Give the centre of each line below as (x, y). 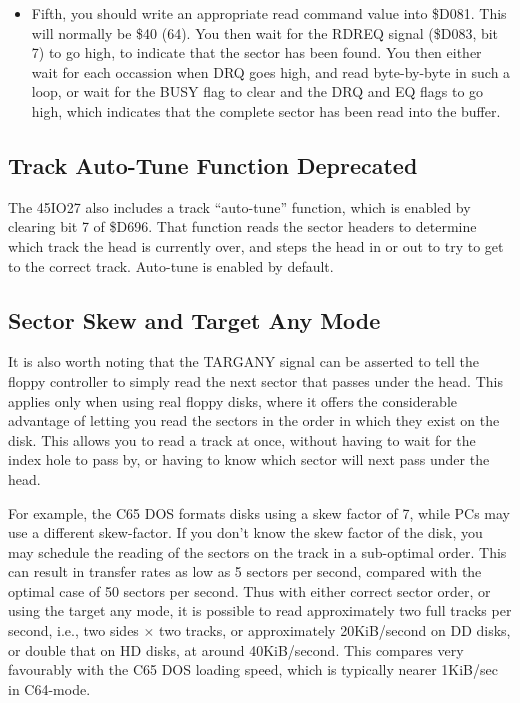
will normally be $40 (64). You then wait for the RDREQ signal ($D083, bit (265, 32)
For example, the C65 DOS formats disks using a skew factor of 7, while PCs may (259, 512)
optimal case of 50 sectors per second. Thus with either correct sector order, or (249, 590)
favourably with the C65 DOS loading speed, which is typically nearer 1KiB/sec (253, 669)
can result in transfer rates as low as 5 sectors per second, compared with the (245, 571)
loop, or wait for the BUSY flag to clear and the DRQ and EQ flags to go (257, 91)
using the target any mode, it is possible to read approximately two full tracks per (260, 610)
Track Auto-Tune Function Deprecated (213, 164)
